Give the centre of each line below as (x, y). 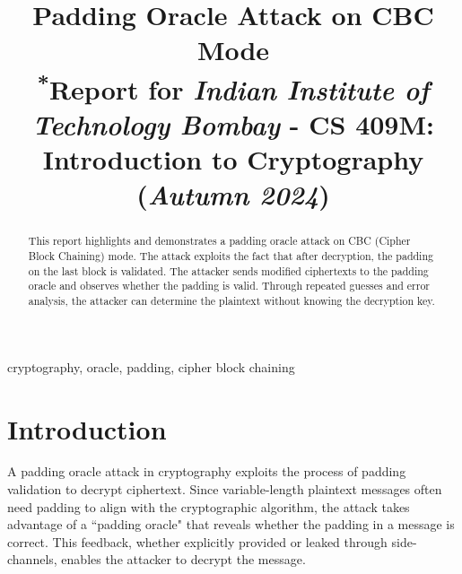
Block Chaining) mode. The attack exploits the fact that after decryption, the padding (231, 256)
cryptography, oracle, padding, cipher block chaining (151, 366)
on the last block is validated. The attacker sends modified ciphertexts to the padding (228, 270)
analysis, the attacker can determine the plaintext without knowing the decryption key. (231, 301)
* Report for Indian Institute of (233, 87)
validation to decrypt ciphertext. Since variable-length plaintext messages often (225, 489)
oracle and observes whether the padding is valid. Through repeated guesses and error (229, 286)
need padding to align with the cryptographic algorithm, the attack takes (209, 506)
